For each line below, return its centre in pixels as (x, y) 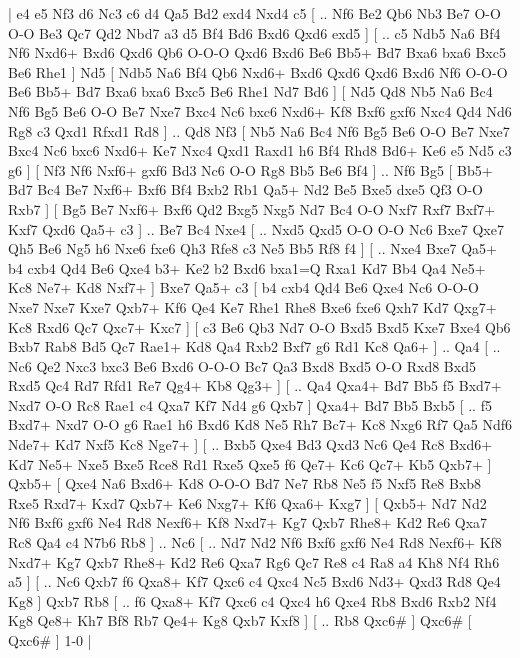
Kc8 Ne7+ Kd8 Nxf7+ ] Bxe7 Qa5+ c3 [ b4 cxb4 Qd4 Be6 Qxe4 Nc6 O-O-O (243, 287)
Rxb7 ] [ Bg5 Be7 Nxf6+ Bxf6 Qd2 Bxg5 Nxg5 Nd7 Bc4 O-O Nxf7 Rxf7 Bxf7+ (252, 208)
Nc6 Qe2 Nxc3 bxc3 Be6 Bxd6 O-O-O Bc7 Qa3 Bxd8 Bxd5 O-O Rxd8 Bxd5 (242, 365)
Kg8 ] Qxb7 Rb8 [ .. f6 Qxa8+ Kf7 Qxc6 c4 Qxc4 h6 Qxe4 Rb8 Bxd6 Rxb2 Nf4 (252, 600)
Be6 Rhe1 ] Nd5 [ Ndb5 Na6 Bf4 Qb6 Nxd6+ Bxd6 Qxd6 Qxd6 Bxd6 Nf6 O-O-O (258, 71)
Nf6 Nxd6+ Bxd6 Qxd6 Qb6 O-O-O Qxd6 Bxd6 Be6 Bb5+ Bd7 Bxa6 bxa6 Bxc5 (257, 52)
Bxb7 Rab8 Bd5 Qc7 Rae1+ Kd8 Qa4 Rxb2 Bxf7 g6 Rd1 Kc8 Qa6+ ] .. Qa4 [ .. (254, 346)
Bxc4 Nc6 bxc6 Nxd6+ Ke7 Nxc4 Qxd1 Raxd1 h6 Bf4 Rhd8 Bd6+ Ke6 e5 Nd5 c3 (260, 150)
